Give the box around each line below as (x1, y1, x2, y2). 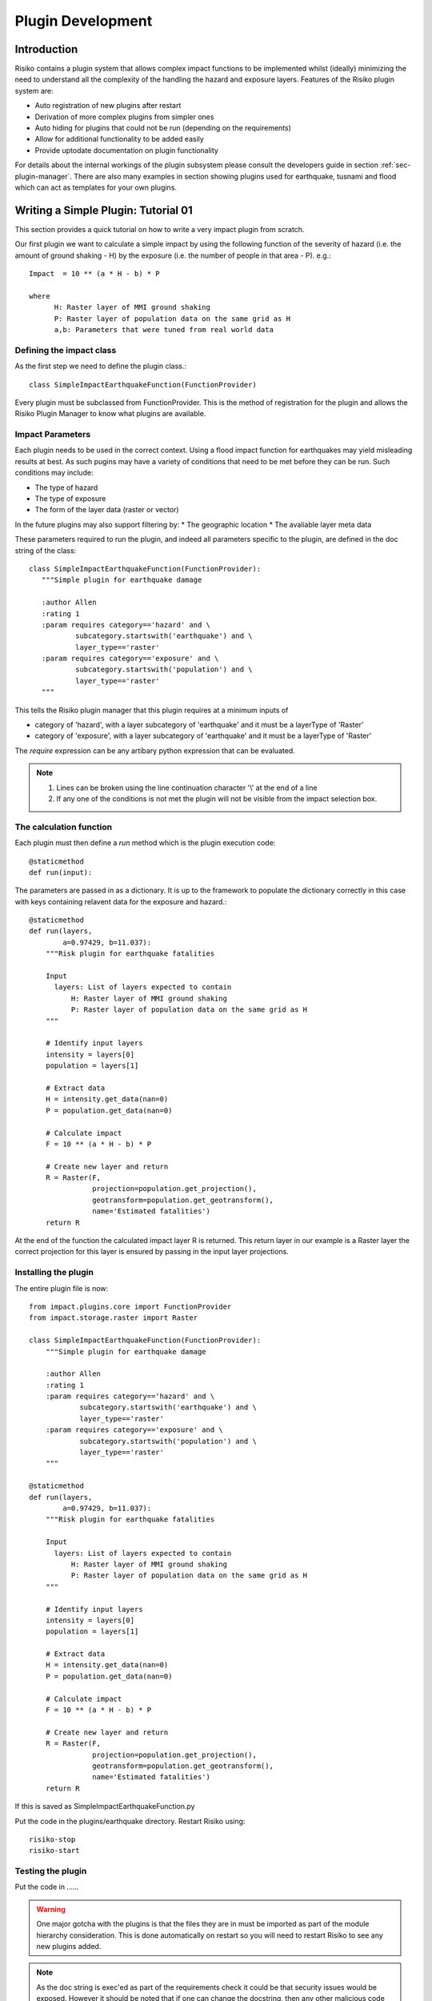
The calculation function (14, 821, 112, 832)
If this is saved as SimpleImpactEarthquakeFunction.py (14, 1802, 195, 1811)
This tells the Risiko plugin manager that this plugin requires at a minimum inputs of (14, 705, 289, 715)
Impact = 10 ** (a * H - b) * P (29, 269, 160, 279)
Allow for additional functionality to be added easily (34, 134, 204, 144)
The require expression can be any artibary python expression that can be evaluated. (14, 745, 295, 756)
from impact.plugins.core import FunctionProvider (29, 1301, 232, 1311)
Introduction (14, 42, 78, 56)
